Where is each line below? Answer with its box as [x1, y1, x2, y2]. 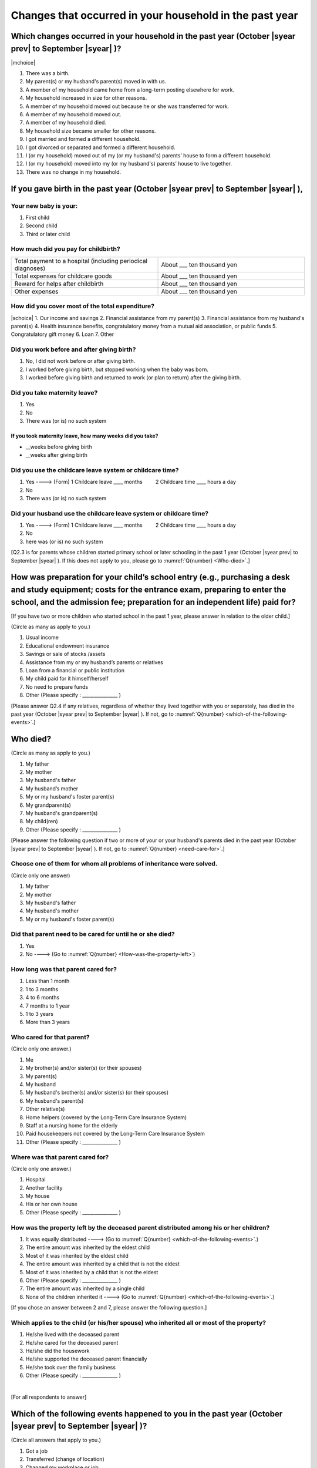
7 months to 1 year [25, 1002, 70, 1009]
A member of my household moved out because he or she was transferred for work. [25, 103, 230, 110]
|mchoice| [11, 59, 35, 66]
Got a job [25, 1447, 48, 1454]
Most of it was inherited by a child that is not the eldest [25, 1268, 158, 1275]
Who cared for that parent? [11, 1033, 90, 1042]
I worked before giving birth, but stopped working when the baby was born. [25, 366, 208, 373]
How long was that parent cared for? [11, 965, 117, 973]
